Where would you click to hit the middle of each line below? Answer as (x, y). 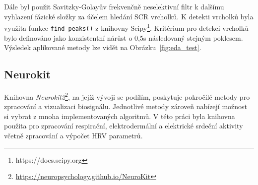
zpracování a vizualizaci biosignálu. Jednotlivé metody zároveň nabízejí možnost (126, 106)
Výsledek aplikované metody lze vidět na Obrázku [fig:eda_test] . (103, 47)
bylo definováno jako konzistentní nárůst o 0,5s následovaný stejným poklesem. (124, 37)
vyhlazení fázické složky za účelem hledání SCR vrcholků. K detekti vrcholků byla (129, 16)
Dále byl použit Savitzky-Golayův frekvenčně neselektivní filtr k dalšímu (114, 6)
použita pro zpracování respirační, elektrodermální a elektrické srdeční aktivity (124, 126)
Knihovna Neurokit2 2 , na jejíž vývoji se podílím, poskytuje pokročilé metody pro (127, 96)
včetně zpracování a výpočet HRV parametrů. (73, 135)
